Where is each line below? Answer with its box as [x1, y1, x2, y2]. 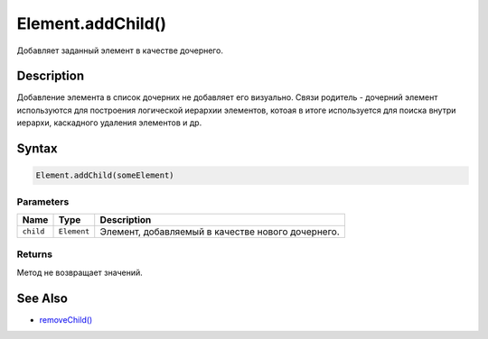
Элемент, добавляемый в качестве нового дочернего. [99, 225, 341, 238]
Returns [16, 248, 53, 261]
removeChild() [39, 314, 93, 325]
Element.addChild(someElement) [35, 170, 175, 180]
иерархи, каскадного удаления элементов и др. [16, 117, 202, 128]
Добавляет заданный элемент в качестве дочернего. [16, 45, 223, 56]
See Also [16, 290, 68, 306]
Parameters [16, 195, 70, 207]
